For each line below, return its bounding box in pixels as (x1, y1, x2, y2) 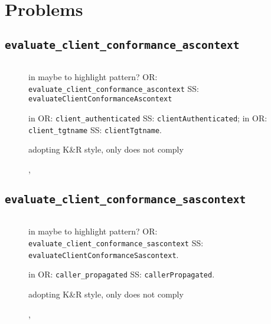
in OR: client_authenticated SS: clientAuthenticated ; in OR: (28, 112, 267, 124)
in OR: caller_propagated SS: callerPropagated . (28, 268, 215, 280)
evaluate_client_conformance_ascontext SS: (28, 82, 199, 94)
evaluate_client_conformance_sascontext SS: (28, 236, 204, 249)
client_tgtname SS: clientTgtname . (28, 123, 162, 135)
